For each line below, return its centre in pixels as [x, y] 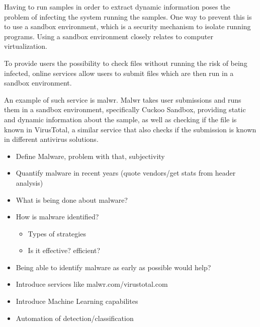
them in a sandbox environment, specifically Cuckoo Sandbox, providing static [125, 109]
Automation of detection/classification [75, 318]
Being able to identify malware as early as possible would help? [113, 267]
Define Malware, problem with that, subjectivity [90, 156]
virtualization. [26, 46]
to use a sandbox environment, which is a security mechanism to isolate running [127, 26]
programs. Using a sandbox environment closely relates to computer [109, 36]
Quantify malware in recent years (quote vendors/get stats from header [126, 173]
